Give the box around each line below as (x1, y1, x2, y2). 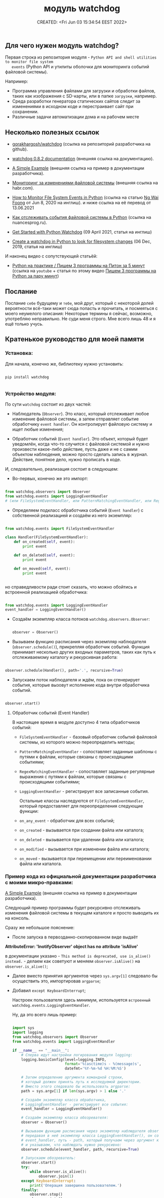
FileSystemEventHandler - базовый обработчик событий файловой (19, 734, 157, 740)
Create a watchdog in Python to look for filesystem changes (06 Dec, (12, 239, 152, 244)
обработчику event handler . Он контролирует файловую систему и (12, 421, 152, 427)
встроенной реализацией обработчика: (5, 589, 88, 595)
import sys (12, 1025, 35, 1030)
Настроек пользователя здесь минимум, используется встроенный (12, 997, 151, 1003)
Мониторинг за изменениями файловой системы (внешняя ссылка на (12, 180, 158, 186)
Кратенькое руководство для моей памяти (5, 335, 144, 344)
